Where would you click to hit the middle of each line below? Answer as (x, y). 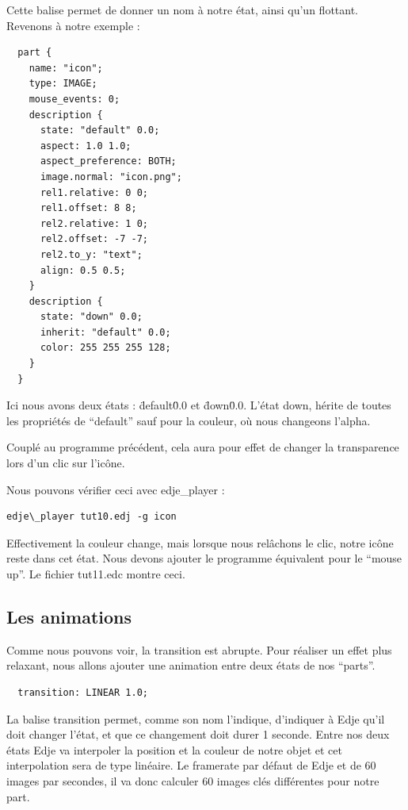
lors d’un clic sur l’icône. (66, 463)
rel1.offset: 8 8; (88, 208)
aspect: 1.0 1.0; (86, 146)
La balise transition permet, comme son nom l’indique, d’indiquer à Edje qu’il (196, 718)
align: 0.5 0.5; (83, 270)
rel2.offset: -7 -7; (94, 239)
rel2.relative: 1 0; (94, 223)
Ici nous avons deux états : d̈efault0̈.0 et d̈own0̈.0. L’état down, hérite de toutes (199, 405)
